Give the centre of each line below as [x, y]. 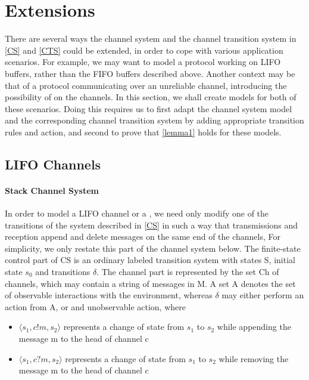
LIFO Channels [53, 164]
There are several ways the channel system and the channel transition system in [151, 38]
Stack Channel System [52, 190]
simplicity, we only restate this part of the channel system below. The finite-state [153, 248]
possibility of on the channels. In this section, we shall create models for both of [151, 97]
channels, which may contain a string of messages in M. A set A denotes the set [150, 283]
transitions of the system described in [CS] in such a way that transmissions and [152, 225]
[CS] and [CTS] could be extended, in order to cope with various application [144, 50]
